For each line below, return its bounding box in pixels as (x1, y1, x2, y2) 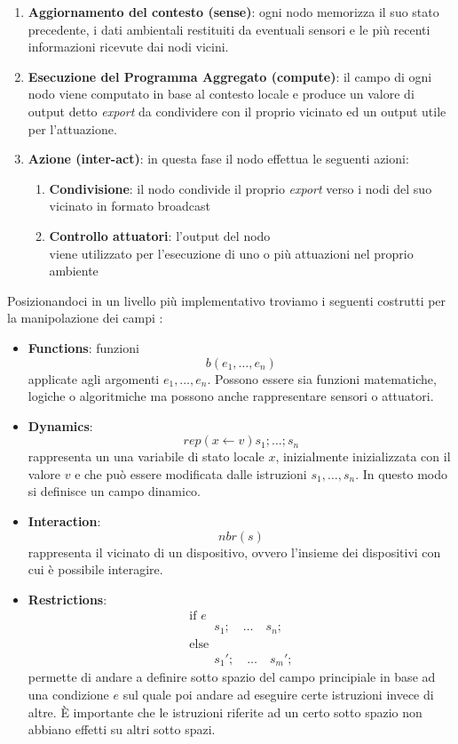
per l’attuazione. (28, 119, 117, 138)
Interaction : (28, 512, 101, 531)
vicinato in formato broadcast (49, 196, 210, 215)
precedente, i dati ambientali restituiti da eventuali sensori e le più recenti (28, 20, 430, 38)
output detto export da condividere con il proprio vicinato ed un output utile (28, 101, 446, 120)
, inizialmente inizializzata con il (275, 447, 451, 466)
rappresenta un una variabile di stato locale (28, 447, 265, 466)
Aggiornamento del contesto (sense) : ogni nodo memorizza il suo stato (28, 3, 439, 20)
